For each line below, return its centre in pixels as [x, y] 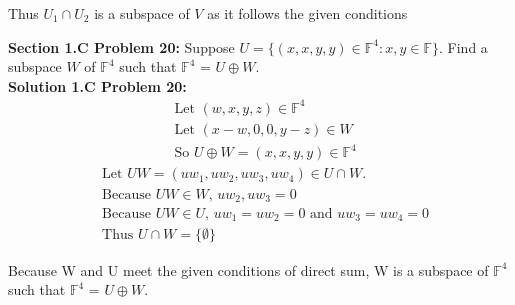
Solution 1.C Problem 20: [97, 85]
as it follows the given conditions [307, 13]
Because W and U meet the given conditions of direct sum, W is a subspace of [248, 269]
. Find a [463, 46]
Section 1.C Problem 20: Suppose [121, 46]
